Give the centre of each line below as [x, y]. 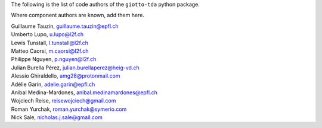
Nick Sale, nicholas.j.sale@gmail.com [57, 117]
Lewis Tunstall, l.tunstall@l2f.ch [50, 43]
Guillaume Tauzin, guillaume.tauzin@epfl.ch [65, 26]
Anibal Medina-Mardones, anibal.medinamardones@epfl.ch [84, 92]
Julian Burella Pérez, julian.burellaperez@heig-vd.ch [75, 68]
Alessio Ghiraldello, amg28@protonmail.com [66, 76]
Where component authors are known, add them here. [78, 15]
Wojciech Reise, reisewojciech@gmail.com [64, 101]
